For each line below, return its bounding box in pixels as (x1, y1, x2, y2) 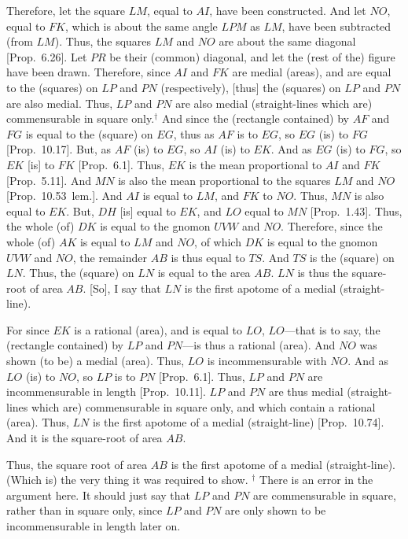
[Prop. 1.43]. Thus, (310, 202, 402, 219)
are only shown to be (225, 502, 326, 519)
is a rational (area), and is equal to (74, 321, 243, 338)
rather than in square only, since (6, 502, 163, 519)
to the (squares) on (6, 79, 98, 95)
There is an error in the (259, 471, 373, 488)
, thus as (173, 125, 215, 142)
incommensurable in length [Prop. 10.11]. (6, 383, 206, 400)
